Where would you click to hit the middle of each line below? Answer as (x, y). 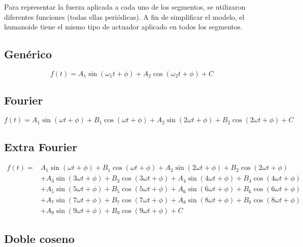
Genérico (28, 54)
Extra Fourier (41, 146)
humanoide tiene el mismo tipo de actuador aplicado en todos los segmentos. (123, 27)
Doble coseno (39, 238)
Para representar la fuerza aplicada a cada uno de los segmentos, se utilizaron (125, 7)
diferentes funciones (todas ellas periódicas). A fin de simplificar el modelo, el (124, 16)
